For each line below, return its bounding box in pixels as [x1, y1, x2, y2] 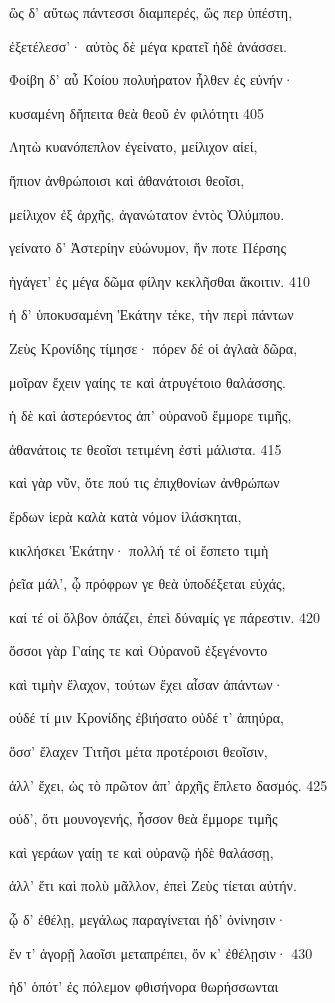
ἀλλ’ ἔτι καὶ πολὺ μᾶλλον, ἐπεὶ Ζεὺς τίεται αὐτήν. [9, 875, 297, 896]
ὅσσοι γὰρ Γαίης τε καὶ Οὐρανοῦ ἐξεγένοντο [9, 640, 268, 661]
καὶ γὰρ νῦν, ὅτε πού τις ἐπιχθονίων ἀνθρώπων [9, 472, 280, 493]
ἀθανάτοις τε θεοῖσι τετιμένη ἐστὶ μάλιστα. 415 [9, 438, 282, 459]
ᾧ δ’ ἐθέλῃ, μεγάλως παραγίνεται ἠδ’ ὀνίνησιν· [9, 909, 287, 930]
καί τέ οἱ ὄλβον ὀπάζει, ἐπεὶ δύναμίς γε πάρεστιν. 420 [9, 606, 321, 627]
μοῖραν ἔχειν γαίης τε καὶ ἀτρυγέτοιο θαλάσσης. [9, 371, 287, 392]
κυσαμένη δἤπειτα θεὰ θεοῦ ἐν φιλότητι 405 [9, 102, 265, 123]
